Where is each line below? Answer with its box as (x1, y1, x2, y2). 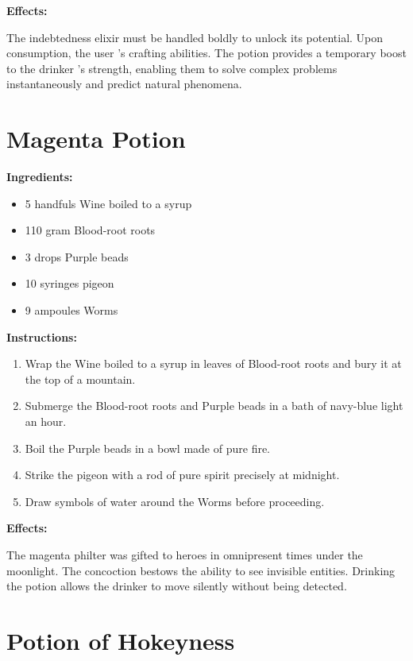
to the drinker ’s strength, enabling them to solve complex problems (6, 60, 338, 76)
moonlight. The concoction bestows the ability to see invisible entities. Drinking (6, 562, 396, 578)
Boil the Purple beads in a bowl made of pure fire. (25, 439, 271, 456)
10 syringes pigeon (25, 275, 114, 292)
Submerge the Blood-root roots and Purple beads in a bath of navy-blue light (25, 397, 403, 414)
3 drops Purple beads (25, 248, 129, 265)
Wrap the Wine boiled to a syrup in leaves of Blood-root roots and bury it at (25, 355, 402, 372)
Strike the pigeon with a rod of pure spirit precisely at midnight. (25, 466, 340, 483)
